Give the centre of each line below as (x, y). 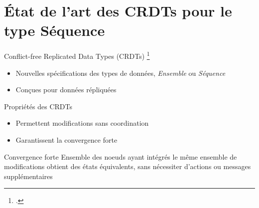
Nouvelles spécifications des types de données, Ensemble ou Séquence (121, 73)
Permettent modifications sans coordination (82, 123)
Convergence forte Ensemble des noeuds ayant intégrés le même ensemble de (121, 156)
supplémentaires (28, 176)
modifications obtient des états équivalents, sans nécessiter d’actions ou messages (128, 166)
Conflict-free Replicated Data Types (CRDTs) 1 (77, 55)
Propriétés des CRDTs (38, 106)
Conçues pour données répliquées (66, 90)
